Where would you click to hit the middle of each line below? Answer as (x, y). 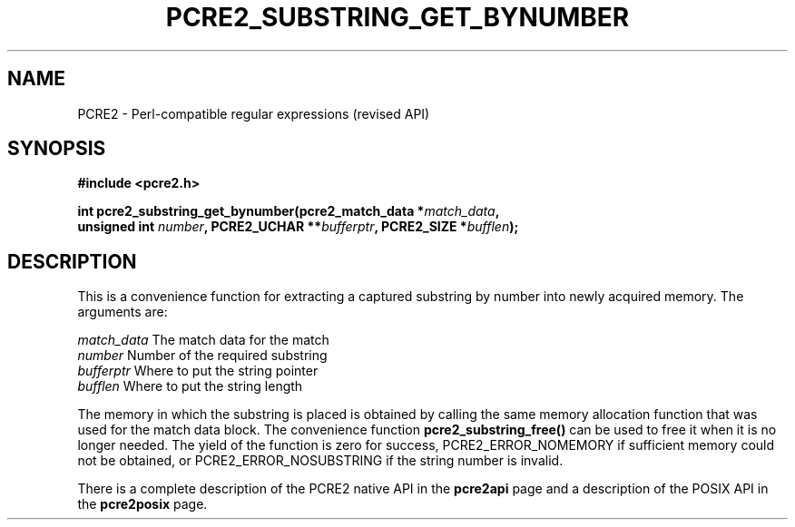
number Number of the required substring (202, 356)
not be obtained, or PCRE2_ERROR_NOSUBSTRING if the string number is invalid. (320, 461)
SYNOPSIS (57, 149)
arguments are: (123, 312)
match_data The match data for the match (203, 340)
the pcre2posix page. (142, 504)
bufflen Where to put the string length (190, 386)
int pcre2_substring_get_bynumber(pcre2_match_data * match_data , (289, 211)
